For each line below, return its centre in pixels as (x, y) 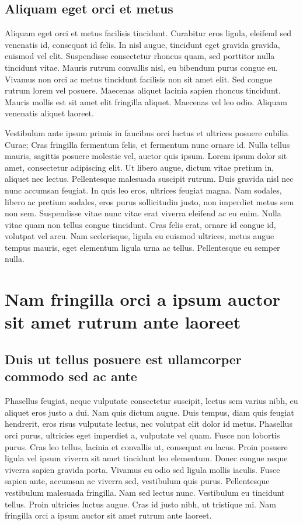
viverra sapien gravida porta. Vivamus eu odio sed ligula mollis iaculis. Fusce (142, 469)
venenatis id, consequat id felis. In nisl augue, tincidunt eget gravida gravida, (142, 44)
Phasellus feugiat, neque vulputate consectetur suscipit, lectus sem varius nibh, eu (151, 401)
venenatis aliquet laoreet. (49, 113)
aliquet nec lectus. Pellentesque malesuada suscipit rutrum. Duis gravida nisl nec (149, 179)
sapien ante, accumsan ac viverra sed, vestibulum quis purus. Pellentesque (137, 481)
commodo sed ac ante (71, 376)
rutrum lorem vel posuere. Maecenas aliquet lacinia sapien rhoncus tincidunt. (143, 90)
